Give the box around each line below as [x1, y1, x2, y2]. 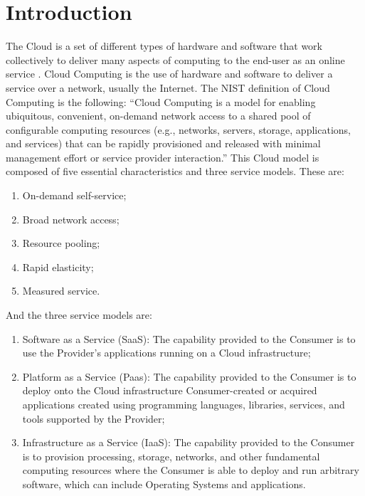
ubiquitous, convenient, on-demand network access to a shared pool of [6, 108, 311, 123]
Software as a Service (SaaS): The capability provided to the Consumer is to [22, 331, 356, 346]
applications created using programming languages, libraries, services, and [22, 397, 345, 411]
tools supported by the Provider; [22, 411, 165, 426]
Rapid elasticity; [22, 259, 94, 274]
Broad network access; [22, 211, 120, 226]
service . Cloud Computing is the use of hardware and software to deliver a [6, 66, 333, 81]
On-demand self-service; [22, 188, 127, 203]
